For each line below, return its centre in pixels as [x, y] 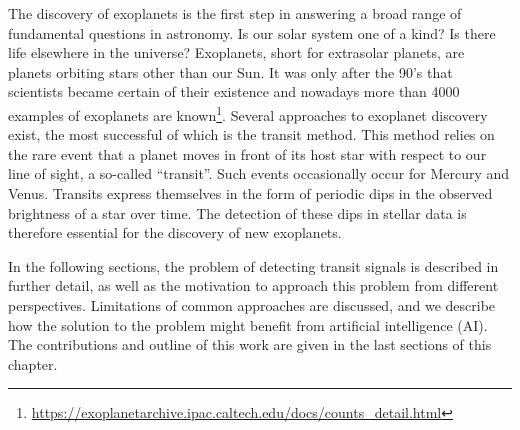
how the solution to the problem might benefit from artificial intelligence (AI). [248, 324]
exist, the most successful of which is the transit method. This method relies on [251, 134]
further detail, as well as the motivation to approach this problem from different [253, 285]
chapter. [33, 363]
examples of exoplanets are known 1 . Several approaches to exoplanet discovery [248, 113]
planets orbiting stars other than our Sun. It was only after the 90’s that [230, 71]
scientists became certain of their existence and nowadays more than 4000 [234, 91]
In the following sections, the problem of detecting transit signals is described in [253, 265]
